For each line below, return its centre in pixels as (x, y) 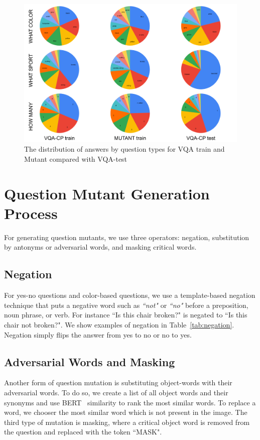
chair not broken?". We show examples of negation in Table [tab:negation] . (119, 325)
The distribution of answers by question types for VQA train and (124, 149)
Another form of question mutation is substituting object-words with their (118, 382)
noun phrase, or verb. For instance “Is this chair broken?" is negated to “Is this (126, 315)
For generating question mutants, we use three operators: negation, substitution (127, 237)
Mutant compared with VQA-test (76, 158)
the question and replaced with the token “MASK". (83, 432)
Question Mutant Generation (107, 193)
